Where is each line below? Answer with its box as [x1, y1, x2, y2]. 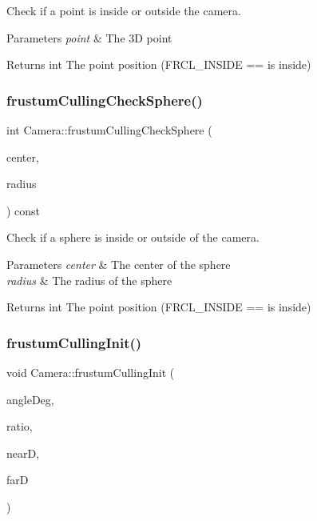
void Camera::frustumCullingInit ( [6, 363, 175, 380]
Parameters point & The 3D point [6, 29, 172, 46]
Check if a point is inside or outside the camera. [6, 2, 241, 18]
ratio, [6, 418, 33, 435]
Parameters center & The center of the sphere [6, 255, 231, 272]
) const [6, 202, 41, 218]
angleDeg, [6, 391, 54, 407]
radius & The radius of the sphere [6, 271, 172, 288]
